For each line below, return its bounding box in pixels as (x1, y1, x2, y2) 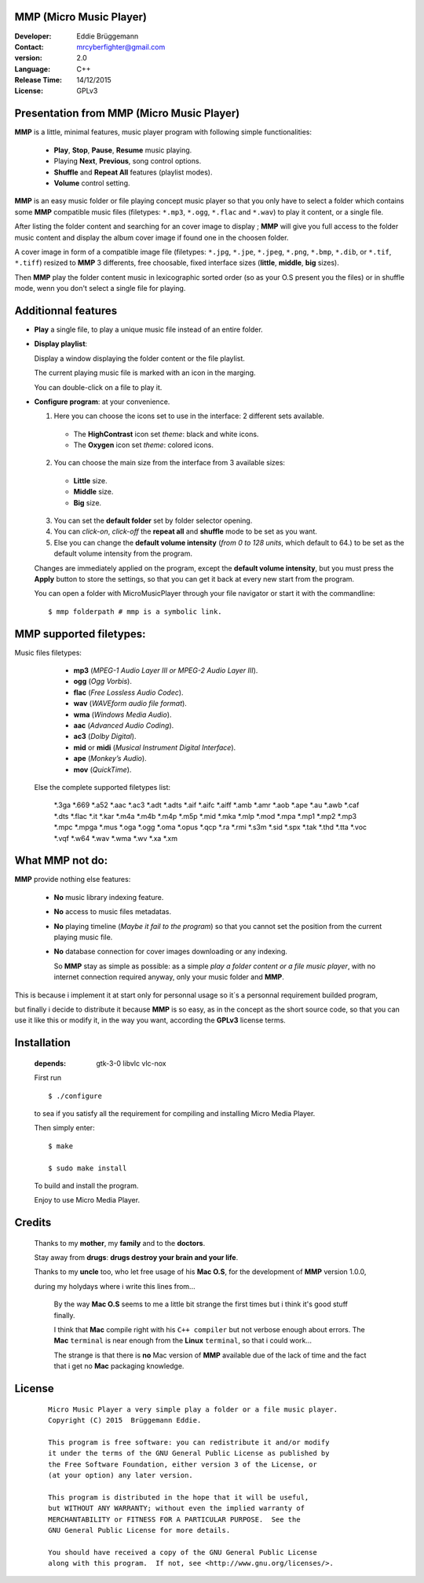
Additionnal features (14, 303, 118, 318)
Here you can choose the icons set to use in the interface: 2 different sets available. (53, 411, 325, 421)
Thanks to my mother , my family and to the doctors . (34, 1238, 206, 1247)
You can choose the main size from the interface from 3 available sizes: (53, 458, 286, 468)
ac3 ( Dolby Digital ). (73, 732, 137, 741)
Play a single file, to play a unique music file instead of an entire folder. (34, 325, 263, 334)
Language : (14, 64, 51, 74)
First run (34, 1073, 62, 1082)
